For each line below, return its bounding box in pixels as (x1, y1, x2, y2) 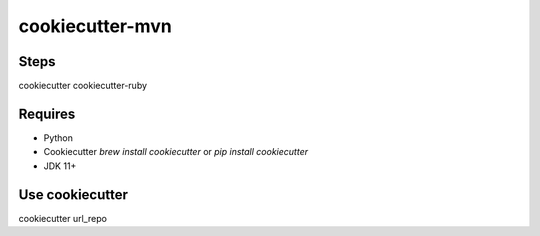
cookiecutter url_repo (18, 212, 107, 224)
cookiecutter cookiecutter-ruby (18, 80, 148, 92)
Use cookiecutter (18, 186, 129, 203)
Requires (18, 105, 76, 122)
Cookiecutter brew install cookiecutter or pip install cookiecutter (43, 146, 309, 158)
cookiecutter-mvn (18, 15, 172, 37)
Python (43, 131, 74, 144)
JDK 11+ (43, 160, 77, 172)
